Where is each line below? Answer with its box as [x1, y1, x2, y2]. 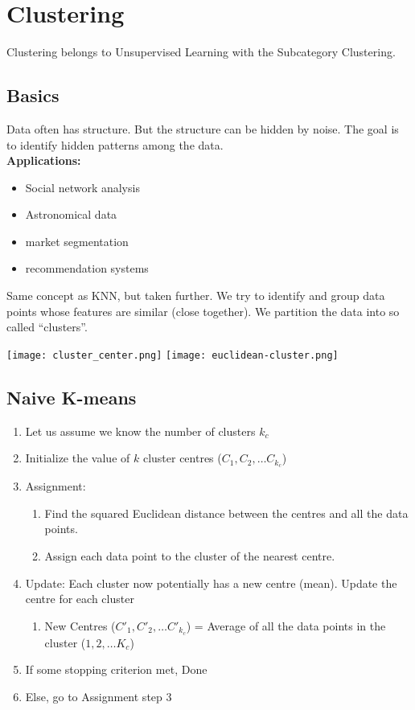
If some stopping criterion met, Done [25, 661, 207, 678]
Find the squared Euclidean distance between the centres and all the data [44, 504, 409, 521]
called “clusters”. [6, 318, 88, 335]
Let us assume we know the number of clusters [25, 422, 256, 439]
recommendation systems [25, 260, 149, 277]
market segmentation [25, 232, 129, 249]
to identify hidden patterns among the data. [6, 136, 224, 153]
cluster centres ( [142, 449, 222, 466]
